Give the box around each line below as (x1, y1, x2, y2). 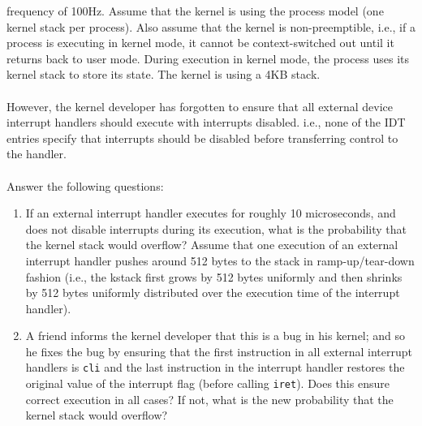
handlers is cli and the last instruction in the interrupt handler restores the (25, 359, 405, 376)
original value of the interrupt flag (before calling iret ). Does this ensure (25, 375, 390, 392)
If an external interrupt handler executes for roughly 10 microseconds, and (25, 204, 396, 222)
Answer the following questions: (6, 177, 164, 194)
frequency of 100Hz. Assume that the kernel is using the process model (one (6, 2, 384, 19)
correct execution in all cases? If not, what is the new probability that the (25, 390, 394, 407)
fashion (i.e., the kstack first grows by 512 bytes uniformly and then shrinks (25, 268, 403, 285)
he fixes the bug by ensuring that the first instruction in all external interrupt (25, 342, 413, 359)
